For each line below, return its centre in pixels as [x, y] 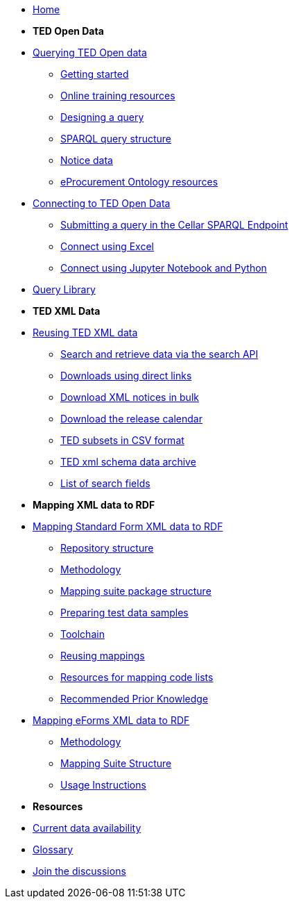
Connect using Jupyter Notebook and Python [164, 268]
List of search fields [105, 483]
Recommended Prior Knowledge [135, 699]
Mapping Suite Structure [116, 763]
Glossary [53, 849]
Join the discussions [79, 871]
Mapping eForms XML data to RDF [111, 720]
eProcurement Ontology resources [139, 182]
